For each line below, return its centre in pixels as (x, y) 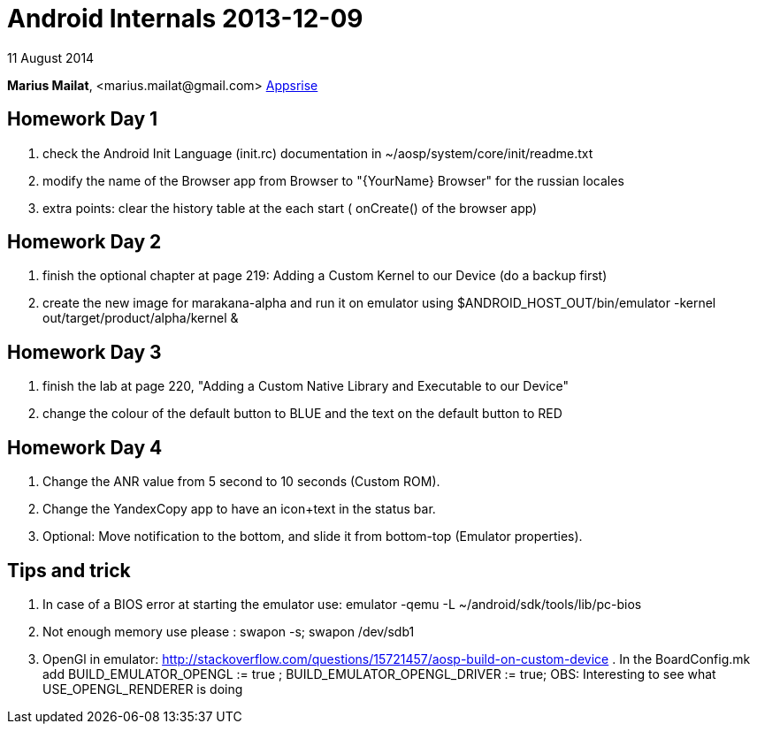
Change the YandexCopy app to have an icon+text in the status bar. (239, 509)
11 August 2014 (51, 57)
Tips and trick (69, 570)
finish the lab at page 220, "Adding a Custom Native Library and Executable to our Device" (306, 386)
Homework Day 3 (84, 352)
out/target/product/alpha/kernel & (141, 318)
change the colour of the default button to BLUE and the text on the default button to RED (302, 414)
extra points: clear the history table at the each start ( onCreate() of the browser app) (290, 208)
